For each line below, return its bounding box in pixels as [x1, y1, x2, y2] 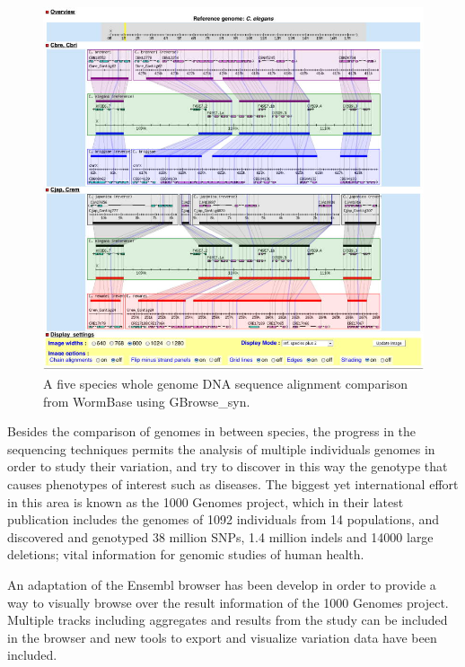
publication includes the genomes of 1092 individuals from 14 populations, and [7, 510, 440, 529]
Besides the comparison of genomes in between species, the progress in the [7, 422, 417, 441]
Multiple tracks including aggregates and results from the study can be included [7, 610, 448, 629]
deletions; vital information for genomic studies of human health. [7, 545, 364, 564]
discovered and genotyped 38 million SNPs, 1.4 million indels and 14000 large [7, 527, 434, 546]
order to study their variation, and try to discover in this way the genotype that [7, 457, 448, 476]
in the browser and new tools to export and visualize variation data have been [7, 628, 437, 646]
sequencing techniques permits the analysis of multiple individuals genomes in [7, 439, 435, 458]
